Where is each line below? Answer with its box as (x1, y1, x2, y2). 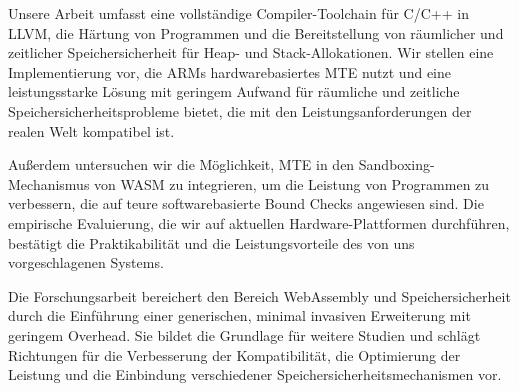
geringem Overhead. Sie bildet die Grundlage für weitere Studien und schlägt (8, 324, 481, 345)
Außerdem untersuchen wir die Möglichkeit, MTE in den (8, 154, 355, 175)
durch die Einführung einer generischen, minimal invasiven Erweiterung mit (8, 305, 471, 326)
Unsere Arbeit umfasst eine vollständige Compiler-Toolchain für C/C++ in (8, 3, 469, 23)
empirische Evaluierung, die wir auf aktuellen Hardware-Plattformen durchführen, (8, 212, 510, 233)
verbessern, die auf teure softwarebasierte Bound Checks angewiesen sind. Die (8, 193, 484, 214)
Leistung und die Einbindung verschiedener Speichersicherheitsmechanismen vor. (8, 364, 502, 385)
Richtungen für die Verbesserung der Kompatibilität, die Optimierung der (8, 344, 461, 365)
